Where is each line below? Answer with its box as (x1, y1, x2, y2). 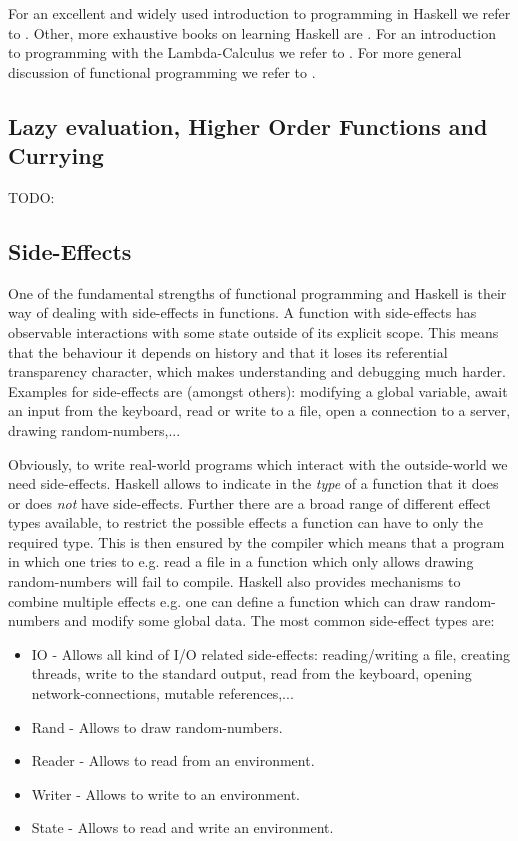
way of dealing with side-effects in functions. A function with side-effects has (8, 302, 477, 323)
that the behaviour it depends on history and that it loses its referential (8, 341, 448, 362)
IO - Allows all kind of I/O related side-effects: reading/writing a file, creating (31, 643, 511, 664)
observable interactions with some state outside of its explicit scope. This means (8, 321, 499, 342)
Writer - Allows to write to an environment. (31, 783, 300, 804)
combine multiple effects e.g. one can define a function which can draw (8, 590, 440, 611)
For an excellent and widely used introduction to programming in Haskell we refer (8, 3, 511, 23)
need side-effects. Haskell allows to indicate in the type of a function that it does (8, 473, 499, 494)
